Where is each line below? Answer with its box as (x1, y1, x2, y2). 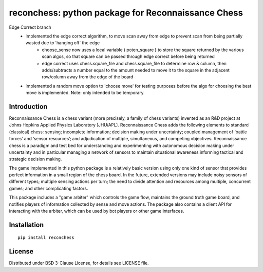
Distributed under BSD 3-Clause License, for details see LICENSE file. (9, 260, 149, 266)
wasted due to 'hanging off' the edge (25, 40, 100, 46)
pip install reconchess (18, 235, 75, 240)
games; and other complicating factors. (9, 185, 88, 191)
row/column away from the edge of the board (42, 74, 133, 80)
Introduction (9, 102, 48, 110)
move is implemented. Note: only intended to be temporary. (25, 90, 145, 96)
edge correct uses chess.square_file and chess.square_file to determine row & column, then (42, 60, 226, 66)
